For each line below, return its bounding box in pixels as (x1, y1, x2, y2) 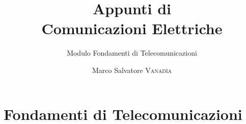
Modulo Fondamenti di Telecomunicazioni (67, 47, 197, 58)
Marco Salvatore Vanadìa (92, 64, 172, 75)
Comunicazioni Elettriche (41, 18, 223, 39)
